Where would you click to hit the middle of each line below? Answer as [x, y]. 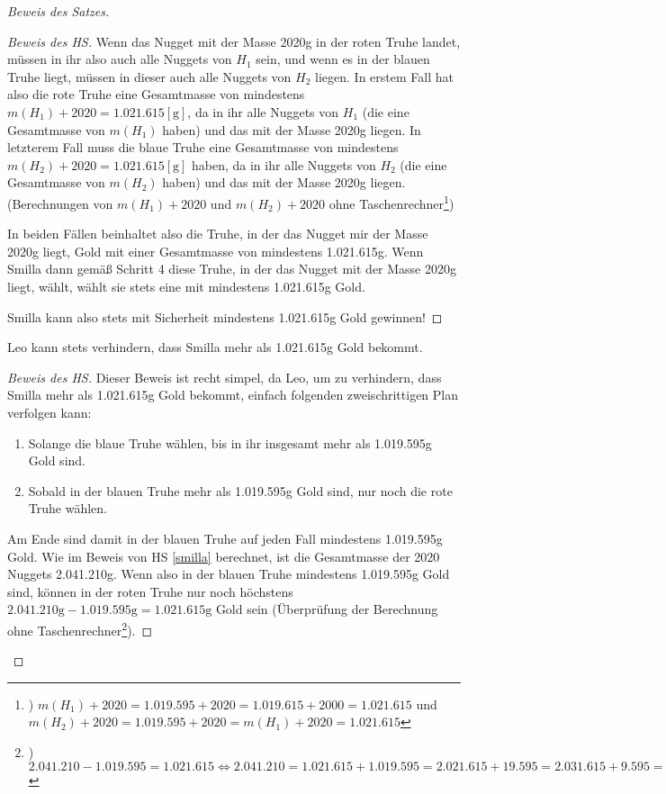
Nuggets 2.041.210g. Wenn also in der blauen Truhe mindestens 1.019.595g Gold [229, 574]
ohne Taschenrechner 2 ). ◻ [80, 628]
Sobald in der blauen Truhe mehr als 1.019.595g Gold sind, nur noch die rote [240, 490]
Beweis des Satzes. [58, 11]
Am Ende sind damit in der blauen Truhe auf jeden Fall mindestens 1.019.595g [225, 538]
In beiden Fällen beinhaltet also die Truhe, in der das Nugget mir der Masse [218, 234]
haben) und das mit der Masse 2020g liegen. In [292, 129]
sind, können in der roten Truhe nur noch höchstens [150, 591]
